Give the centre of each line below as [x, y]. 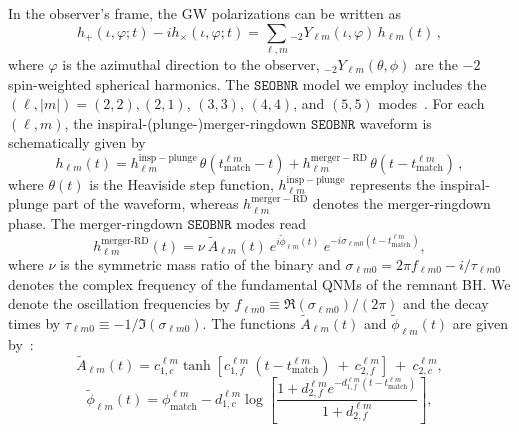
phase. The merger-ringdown [95, 222]
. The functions [249, 322]
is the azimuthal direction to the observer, [191, 63]
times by [34, 322]
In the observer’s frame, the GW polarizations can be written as [204, 13]
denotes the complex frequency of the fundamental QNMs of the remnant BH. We [259, 283]
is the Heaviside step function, [181, 183]
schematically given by [77, 142]
